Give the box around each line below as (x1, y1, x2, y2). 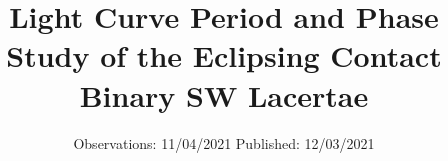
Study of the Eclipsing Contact (6, 35, 442, 76)
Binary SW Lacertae (79, 74, 369, 115)
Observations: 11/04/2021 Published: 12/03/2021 (73, 132, 375, 153)
